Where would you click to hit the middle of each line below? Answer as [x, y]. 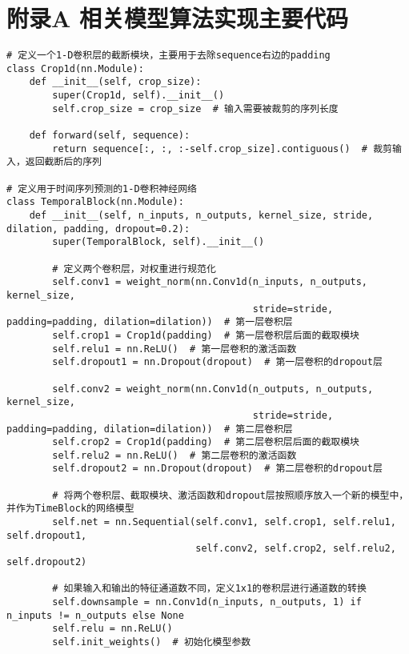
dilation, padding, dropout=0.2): [98, 229]
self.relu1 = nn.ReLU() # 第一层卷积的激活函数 [174, 349]
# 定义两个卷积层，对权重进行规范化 [134, 269]
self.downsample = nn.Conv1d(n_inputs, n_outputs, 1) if [207, 602]
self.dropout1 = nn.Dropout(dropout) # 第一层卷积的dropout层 [217, 362]
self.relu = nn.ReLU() [112, 629]
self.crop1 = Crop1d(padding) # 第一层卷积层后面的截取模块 [206, 335]
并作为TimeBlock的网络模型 [70, 509]
